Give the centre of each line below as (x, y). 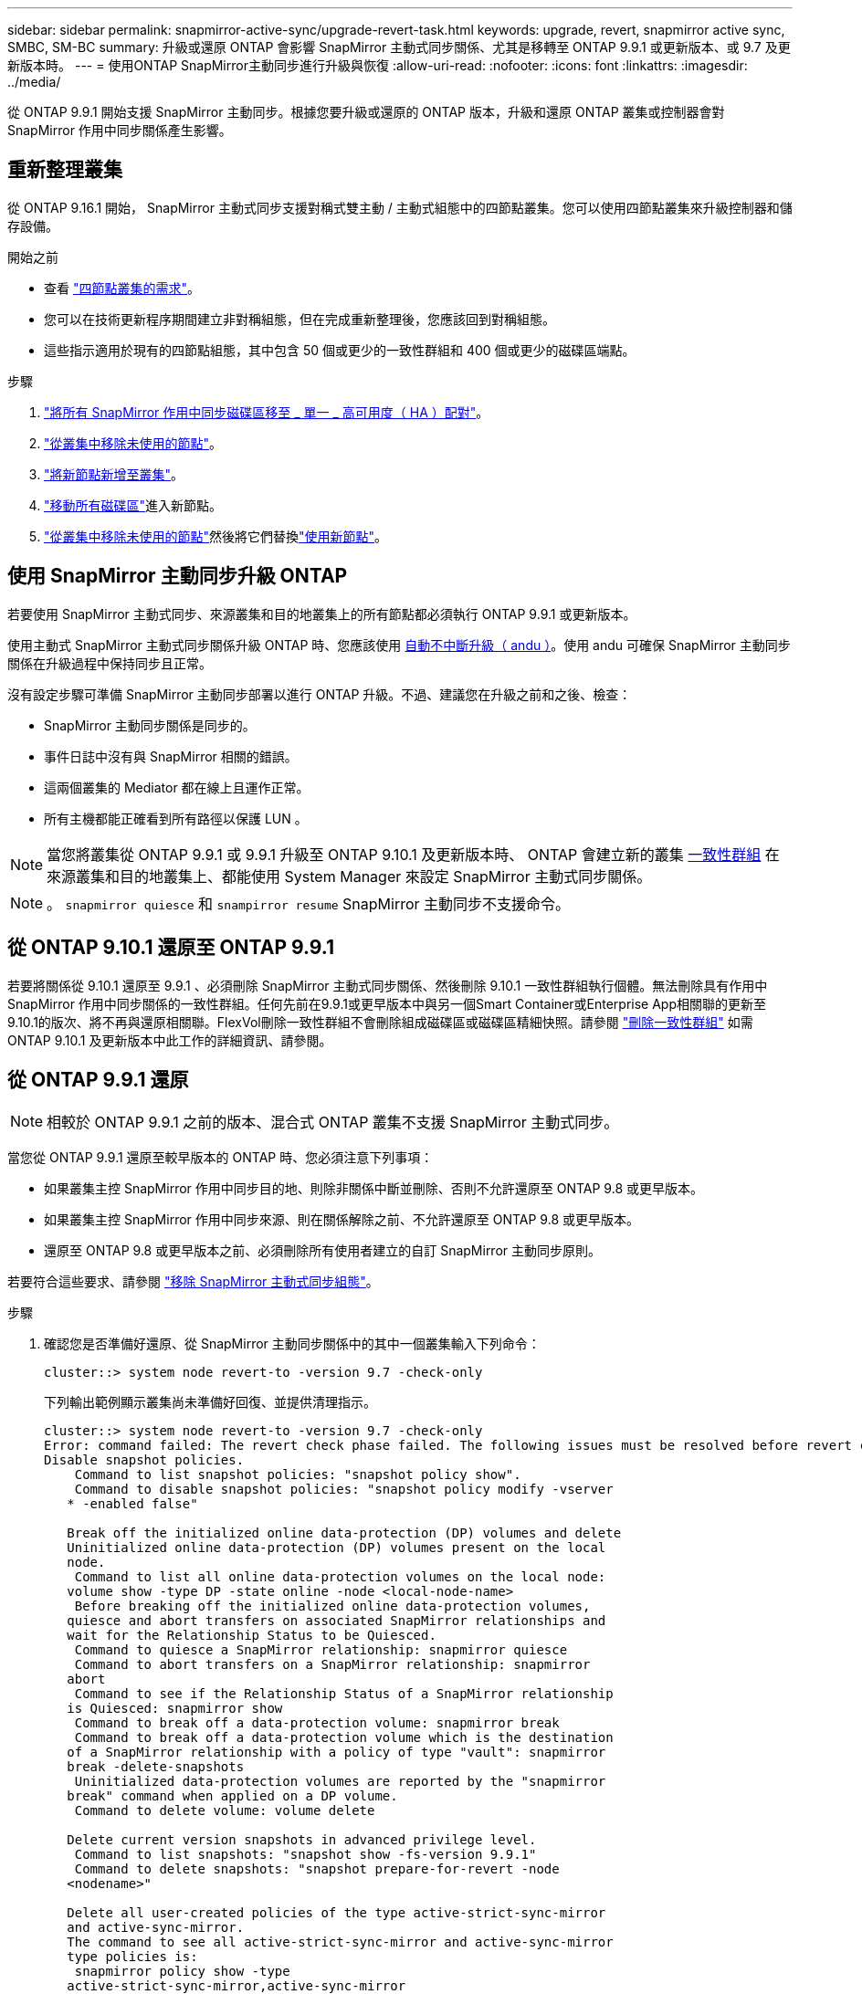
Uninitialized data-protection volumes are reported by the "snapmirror (340, 1782)
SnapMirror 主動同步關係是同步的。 (150, 725)
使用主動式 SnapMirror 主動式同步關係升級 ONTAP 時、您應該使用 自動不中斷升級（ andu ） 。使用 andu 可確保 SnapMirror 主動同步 (399, 645)
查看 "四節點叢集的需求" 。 (122, 288)
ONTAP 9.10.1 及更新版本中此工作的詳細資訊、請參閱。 (170, 1040)
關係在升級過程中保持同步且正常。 (110, 663)
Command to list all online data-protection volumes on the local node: (340, 1577)
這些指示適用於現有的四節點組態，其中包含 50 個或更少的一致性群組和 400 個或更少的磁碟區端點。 (340, 350)
